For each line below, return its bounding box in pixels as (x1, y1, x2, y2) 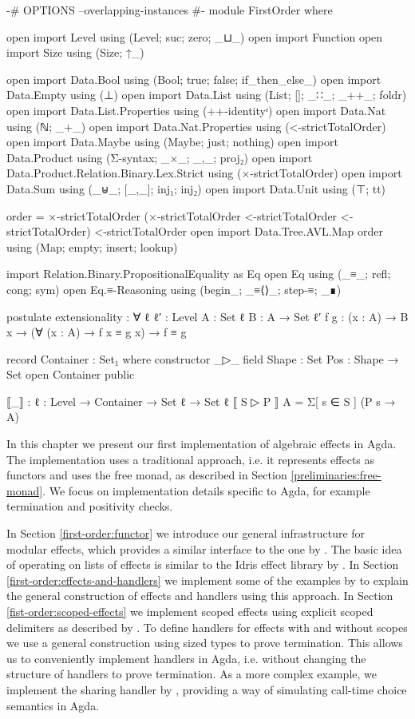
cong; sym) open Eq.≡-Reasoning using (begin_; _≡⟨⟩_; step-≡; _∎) (6, 280, 342, 297)
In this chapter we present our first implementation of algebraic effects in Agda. (6, 435, 397, 452)
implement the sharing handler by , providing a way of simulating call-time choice (6, 681, 407, 697)
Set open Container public (6, 366, 135, 383)
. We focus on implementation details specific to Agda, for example (42, 482, 370, 499)
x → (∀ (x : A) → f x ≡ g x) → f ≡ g (6, 324, 187, 340)
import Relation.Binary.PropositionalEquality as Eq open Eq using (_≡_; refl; (6, 265, 391, 282)
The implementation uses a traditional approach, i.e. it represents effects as (6, 451, 375, 467)
